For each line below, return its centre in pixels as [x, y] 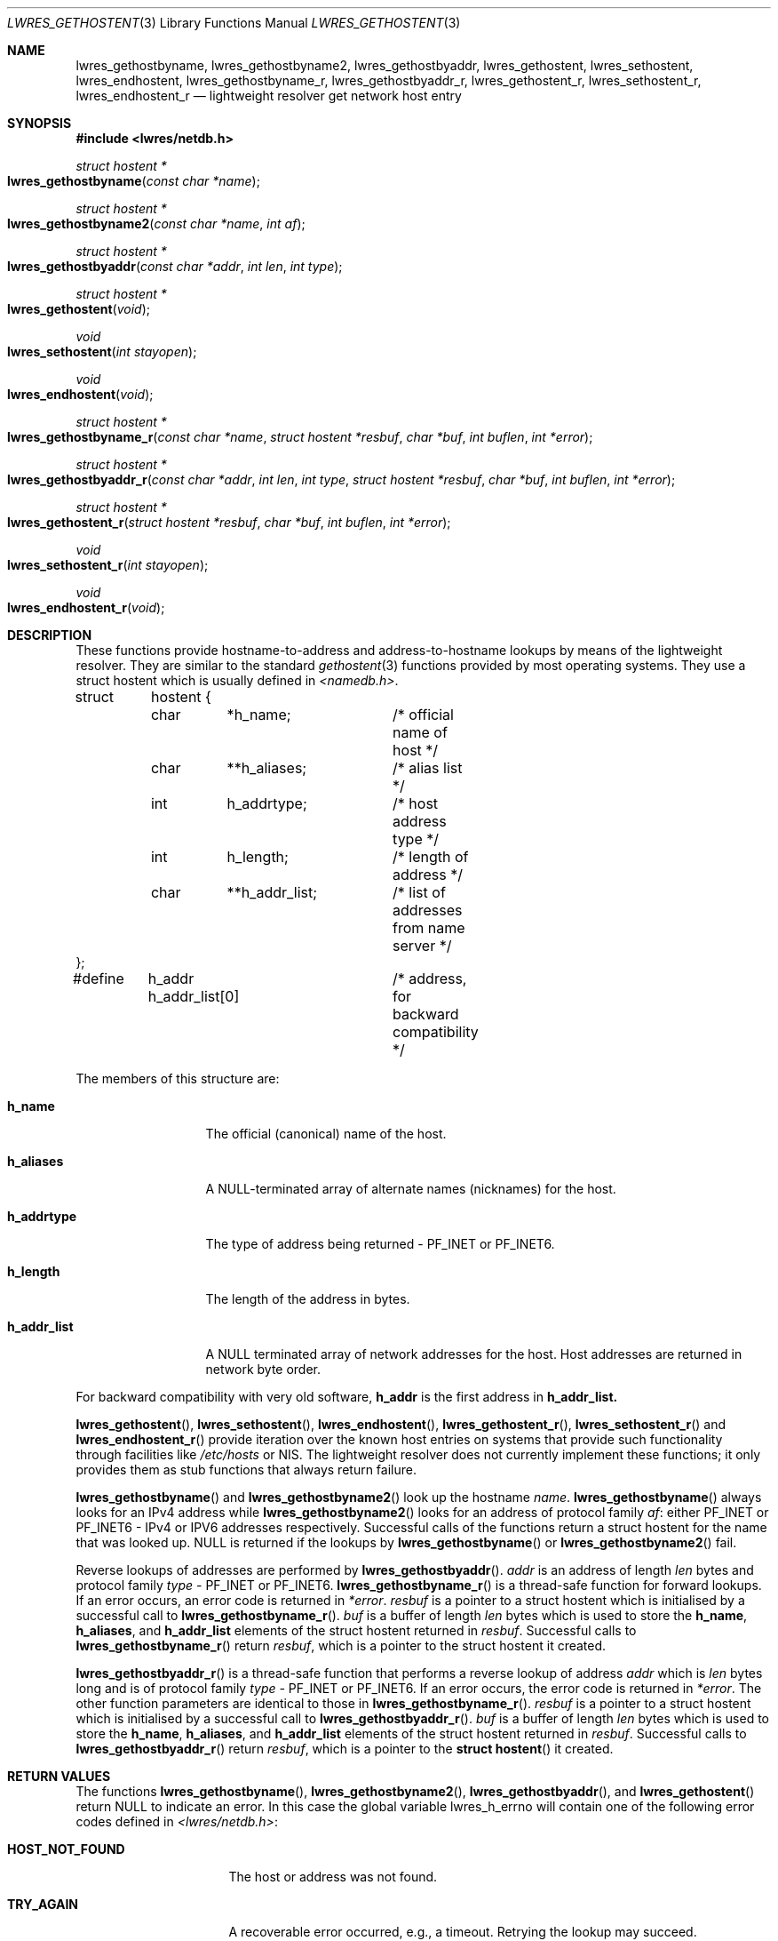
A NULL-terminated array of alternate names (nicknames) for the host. [411, 1189]
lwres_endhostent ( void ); [80, 394]
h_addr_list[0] [194, 996]
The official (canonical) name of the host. [326, 1134]
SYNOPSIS [40, 123]
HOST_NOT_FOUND [66, 1849]
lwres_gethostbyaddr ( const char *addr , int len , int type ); [175, 266]
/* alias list [428, 768]
